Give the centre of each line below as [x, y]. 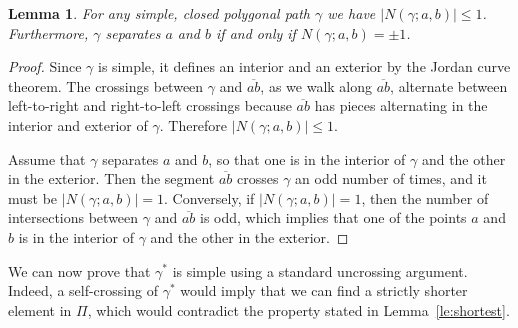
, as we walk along [316, 85]
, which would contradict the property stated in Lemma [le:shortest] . [298, 309]
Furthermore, [48, 32]
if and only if [256, 32]
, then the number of [425, 197]
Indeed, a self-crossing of [83, 290]
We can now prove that [79, 270]
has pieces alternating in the [401, 105]
